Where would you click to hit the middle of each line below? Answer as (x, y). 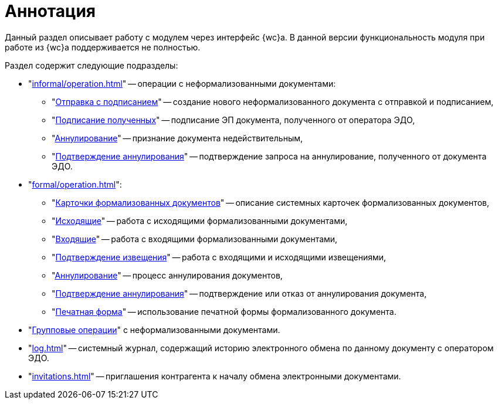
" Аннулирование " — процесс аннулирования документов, (167, 275)
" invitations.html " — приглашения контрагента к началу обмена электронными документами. (215, 376)
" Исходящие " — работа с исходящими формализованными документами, (200, 220)
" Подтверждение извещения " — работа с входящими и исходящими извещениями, (219, 257)
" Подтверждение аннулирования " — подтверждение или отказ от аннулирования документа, (239, 293)
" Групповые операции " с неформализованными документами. (154, 330)
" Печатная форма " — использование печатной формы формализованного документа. (224, 311)
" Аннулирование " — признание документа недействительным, (177, 138)
